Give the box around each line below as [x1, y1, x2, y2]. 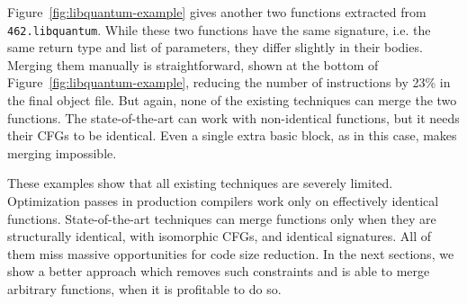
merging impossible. [7, 143, 117, 162]
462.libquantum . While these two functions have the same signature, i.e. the [7, 20, 431, 39]
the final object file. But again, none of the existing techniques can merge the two [7, 91, 457, 110]
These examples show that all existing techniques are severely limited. [7, 174, 393, 192]
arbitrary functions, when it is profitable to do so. [7, 279, 282, 298]
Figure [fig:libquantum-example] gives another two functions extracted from [7, 3, 427, 21]
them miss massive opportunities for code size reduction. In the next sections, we [7, 244, 454, 263]
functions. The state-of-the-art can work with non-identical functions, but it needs [7, 108, 460, 127]
